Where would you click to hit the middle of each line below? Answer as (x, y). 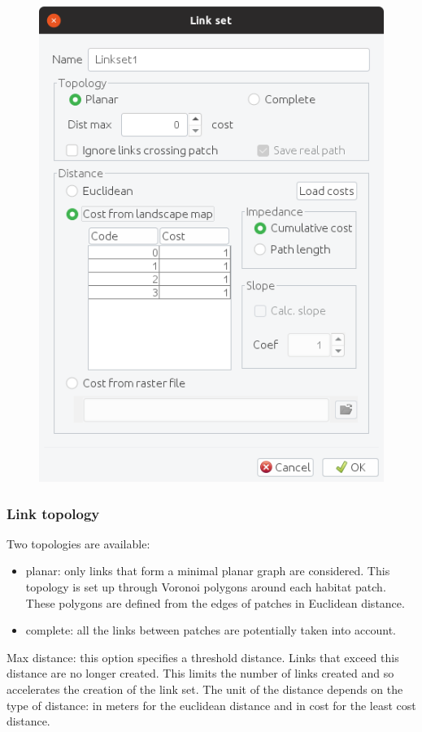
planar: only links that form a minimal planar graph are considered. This (208, 571)
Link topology (53, 513)
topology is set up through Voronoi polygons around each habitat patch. (206, 587)
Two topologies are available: (78, 543)
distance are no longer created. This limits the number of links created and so (200, 673)
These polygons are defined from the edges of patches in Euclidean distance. (215, 602)
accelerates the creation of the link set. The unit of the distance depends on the (205, 689)
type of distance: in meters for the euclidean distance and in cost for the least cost (211, 705)
